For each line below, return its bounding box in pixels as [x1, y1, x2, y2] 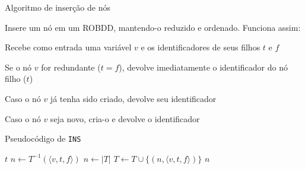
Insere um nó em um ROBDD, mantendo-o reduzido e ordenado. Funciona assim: [5, 21, 301, 33]
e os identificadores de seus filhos [141, 41, 260, 53]
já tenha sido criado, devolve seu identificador [50, 92, 217, 104]
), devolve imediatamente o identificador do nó [119, 60, 288, 73]
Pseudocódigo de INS [5, 132, 81, 145]
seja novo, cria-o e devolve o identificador [50, 112, 200, 125]
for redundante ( [41, 60, 101, 73]
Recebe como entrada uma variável [5, 41, 132, 53]
